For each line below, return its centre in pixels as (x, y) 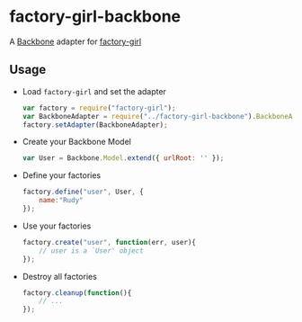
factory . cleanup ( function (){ (77, 293)
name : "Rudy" (61, 201)
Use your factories (57, 226)
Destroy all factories (59, 276)
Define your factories (62, 175)
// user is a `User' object (91, 250)
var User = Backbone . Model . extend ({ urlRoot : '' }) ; (123, 158)
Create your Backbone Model (77, 142)
